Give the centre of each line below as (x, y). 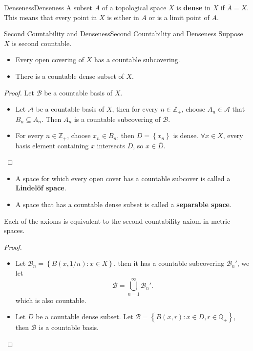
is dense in (193, 7)
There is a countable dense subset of (70, 76)
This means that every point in (51, 17)
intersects (111, 145)
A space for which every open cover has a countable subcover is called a (123, 178)
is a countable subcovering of (117, 119)
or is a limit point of (179, 17)
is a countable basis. (69, 327)
